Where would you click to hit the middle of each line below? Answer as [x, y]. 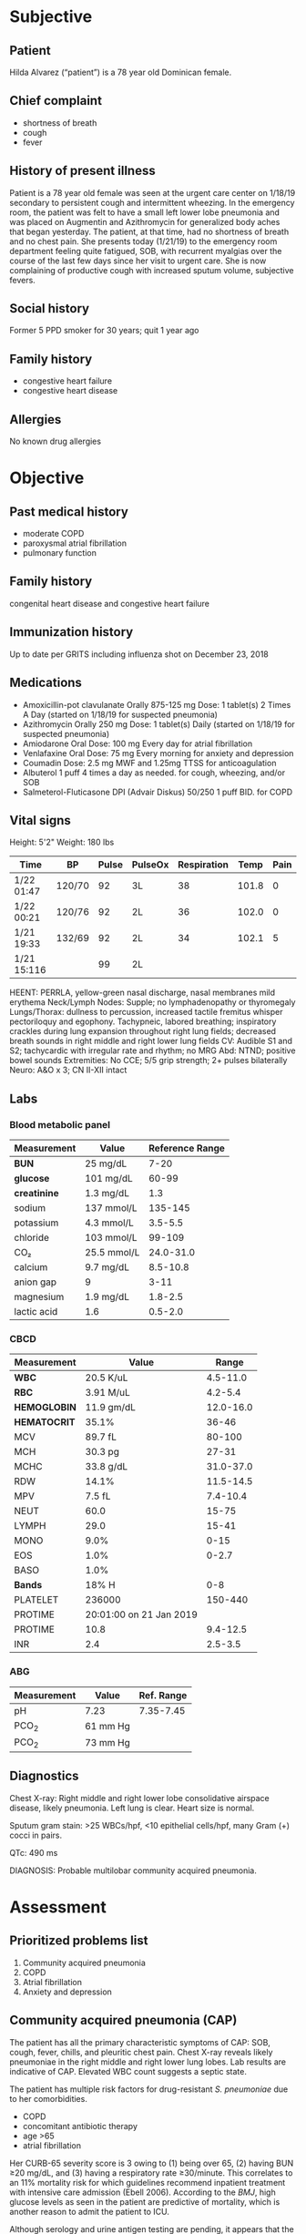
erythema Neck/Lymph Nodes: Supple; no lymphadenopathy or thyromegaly [153, 1002]
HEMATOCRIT [45, 1422]
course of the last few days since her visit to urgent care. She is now [138, 261]
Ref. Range [163, 1695]
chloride [32, 1238]
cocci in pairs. [36, 1835]
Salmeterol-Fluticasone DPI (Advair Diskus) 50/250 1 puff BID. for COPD [158, 792]
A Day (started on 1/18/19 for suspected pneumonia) [120, 714]
